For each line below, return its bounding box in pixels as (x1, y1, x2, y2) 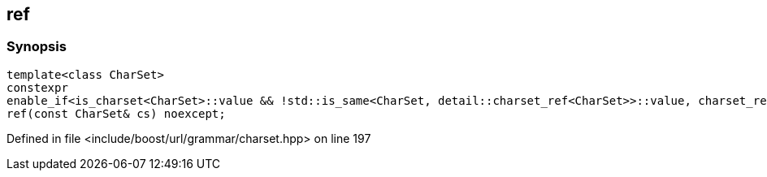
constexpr (6, 80, 68, 94)
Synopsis (6, 38, 67, 55)
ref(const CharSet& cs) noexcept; (6, 106, 226, 120)
